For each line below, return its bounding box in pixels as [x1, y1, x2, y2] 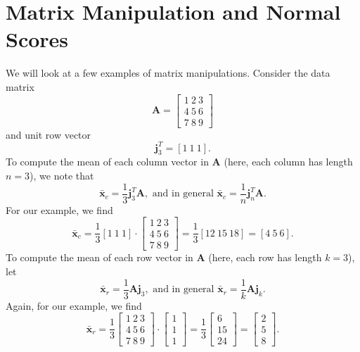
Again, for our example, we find [6, 298, 142, 313]
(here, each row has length [208, 250, 322, 265]
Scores [6, 25, 69, 54]
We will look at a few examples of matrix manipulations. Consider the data [6, 65, 330, 80]
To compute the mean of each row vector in [6, 250, 193, 265]
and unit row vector [6, 127, 91, 142]
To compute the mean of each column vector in [6, 154, 209, 169]
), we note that [30, 168, 94, 183]
